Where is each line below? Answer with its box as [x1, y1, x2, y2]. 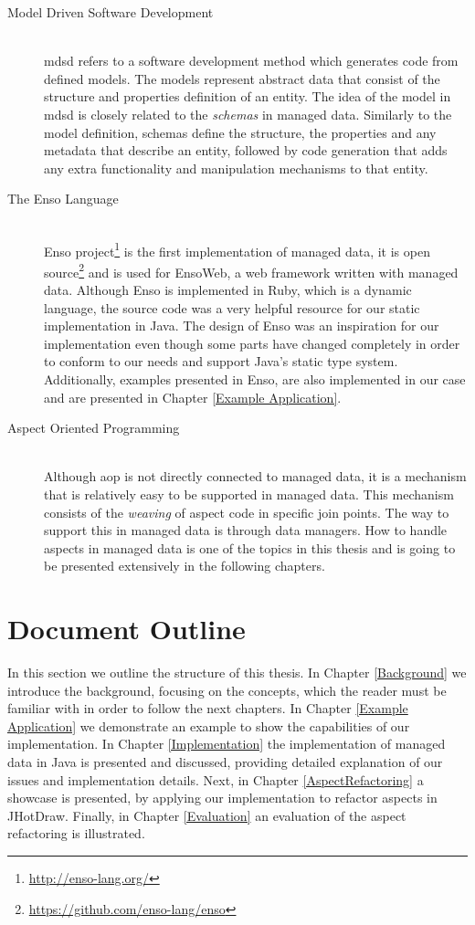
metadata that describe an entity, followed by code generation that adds [44, 141, 448, 160]
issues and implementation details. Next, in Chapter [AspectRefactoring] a [7, 770, 424, 789]
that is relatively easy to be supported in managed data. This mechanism [44, 484, 454, 503]
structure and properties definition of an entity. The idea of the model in [44, 87, 451, 106]
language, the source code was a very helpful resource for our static [44, 298, 420, 317]
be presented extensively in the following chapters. [44, 556, 325, 575]
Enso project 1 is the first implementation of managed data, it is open [44, 238, 430, 260]
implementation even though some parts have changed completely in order [44, 333, 460, 352]
